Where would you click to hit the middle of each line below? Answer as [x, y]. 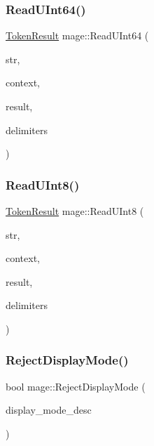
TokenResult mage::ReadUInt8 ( [75, 211]
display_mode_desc [49, 410]
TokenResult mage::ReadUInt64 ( [77, 35]
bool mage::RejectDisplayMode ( [76, 386]
